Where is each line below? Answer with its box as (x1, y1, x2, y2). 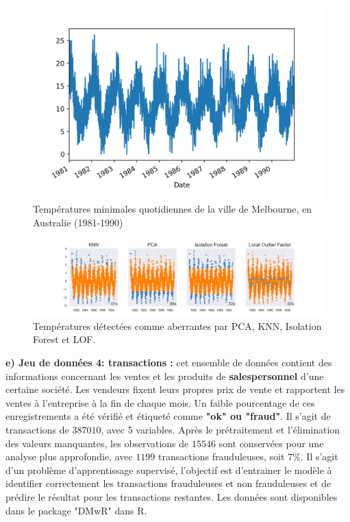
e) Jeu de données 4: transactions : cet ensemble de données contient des (5, 355, 332, 369)
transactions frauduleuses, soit (158, 449, 285, 464)
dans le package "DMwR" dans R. (5, 503, 147, 517)
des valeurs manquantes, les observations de (5, 436, 189, 450)
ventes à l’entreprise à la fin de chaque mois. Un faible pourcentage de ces (5, 395, 315, 410)
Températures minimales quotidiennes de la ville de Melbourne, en (33, 201, 312, 215)
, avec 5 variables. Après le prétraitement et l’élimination (101, 422, 340, 436)
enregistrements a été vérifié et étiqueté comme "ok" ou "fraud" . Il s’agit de (5, 409, 331, 423)
